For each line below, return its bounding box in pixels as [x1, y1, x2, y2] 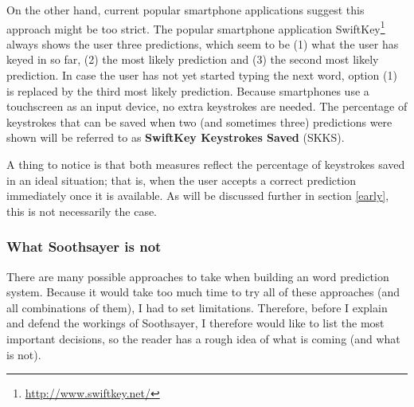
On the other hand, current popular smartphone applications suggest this [6, 2, 365, 18]
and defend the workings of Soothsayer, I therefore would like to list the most [6, 315, 385, 331]
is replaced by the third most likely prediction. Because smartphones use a [6, 82, 369, 99]
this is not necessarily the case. [6, 202, 157, 219]
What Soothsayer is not [6, 237, 162, 256]
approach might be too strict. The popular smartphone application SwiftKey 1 [6, 18, 385, 37]
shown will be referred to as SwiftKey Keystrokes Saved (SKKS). [6, 129, 345, 146]
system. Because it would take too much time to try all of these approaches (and [6, 284, 400, 300]
